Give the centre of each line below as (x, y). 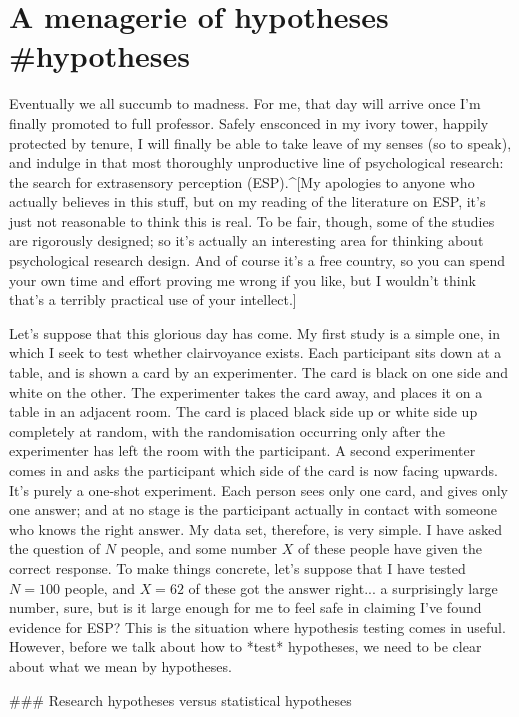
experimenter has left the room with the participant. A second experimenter (242, 450)
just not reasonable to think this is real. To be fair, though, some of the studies (252, 220)
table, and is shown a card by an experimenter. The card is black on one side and (258, 372)
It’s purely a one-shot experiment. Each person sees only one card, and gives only (258, 489)
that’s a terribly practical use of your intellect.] (153, 299)
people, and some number (199, 548)
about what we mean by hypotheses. (120, 665)
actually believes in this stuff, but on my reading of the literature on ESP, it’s (247, 201)
